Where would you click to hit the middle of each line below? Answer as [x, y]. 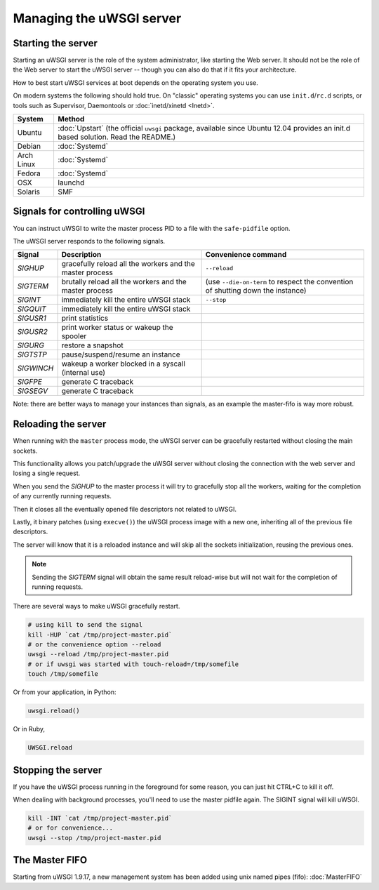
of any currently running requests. [62, 496]
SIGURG [31, 345]
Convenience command [246, 255]
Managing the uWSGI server [97, 18]
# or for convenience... [71, 828]
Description [81, 255]
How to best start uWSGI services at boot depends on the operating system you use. [136, 82]
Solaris [28, 192]
